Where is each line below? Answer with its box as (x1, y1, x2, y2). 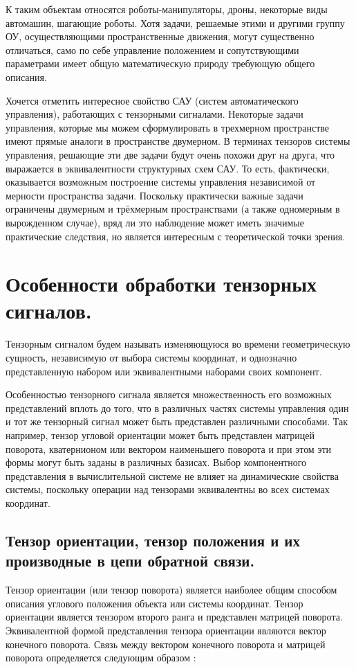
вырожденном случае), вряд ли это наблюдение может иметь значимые (6, 215, 304, 229)
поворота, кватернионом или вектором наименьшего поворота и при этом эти (6, 441, 332, 456)
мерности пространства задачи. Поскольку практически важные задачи (6, 188, 303, 202)
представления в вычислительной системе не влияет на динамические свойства (6, 468, 339, 483)
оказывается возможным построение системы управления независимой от (6, 175, 316, 189)
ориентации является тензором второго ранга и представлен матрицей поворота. (6, 609, 343, 624)
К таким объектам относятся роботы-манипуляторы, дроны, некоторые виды (6, 2, 328, 16)
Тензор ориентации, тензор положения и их (6, 529, 300, 551)
